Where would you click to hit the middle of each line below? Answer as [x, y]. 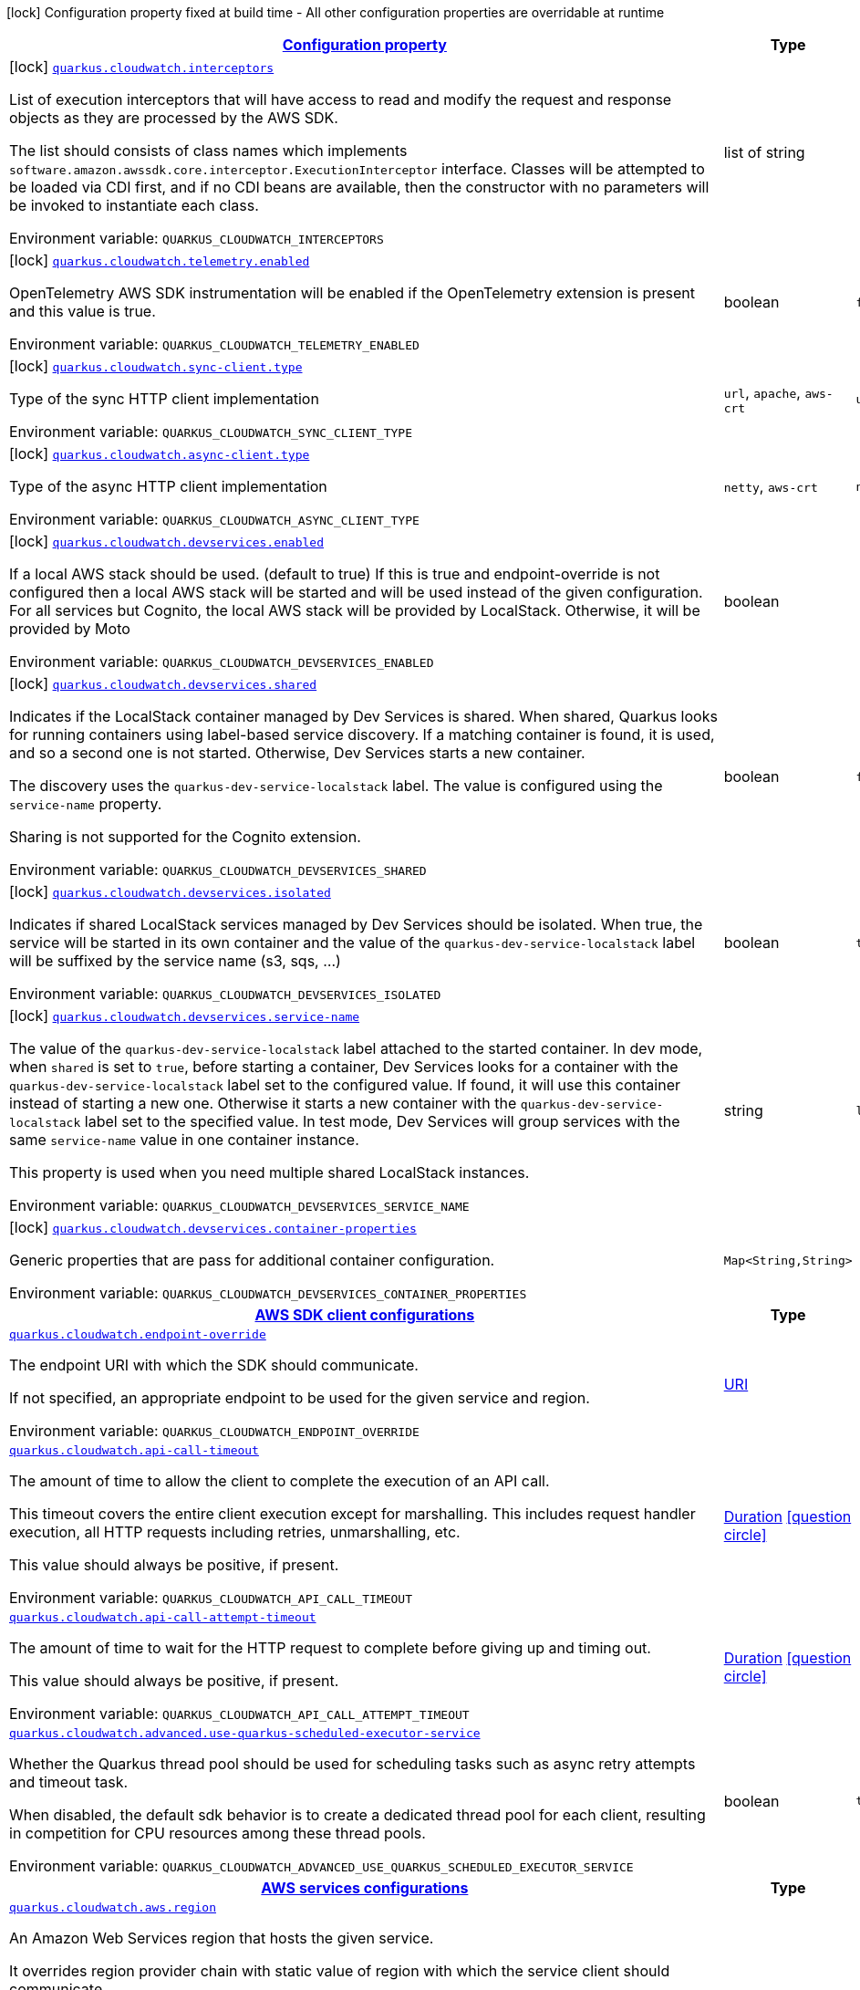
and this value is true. [83, 311]
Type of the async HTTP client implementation [168, 486]
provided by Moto [70, 629]
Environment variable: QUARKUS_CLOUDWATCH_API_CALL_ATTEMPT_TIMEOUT [239, 1714]
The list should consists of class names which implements [208, 151]
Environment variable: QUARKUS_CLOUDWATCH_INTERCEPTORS [197, 238]
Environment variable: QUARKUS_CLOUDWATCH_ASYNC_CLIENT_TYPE [214, 519]
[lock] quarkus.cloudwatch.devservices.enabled [166, 541]
